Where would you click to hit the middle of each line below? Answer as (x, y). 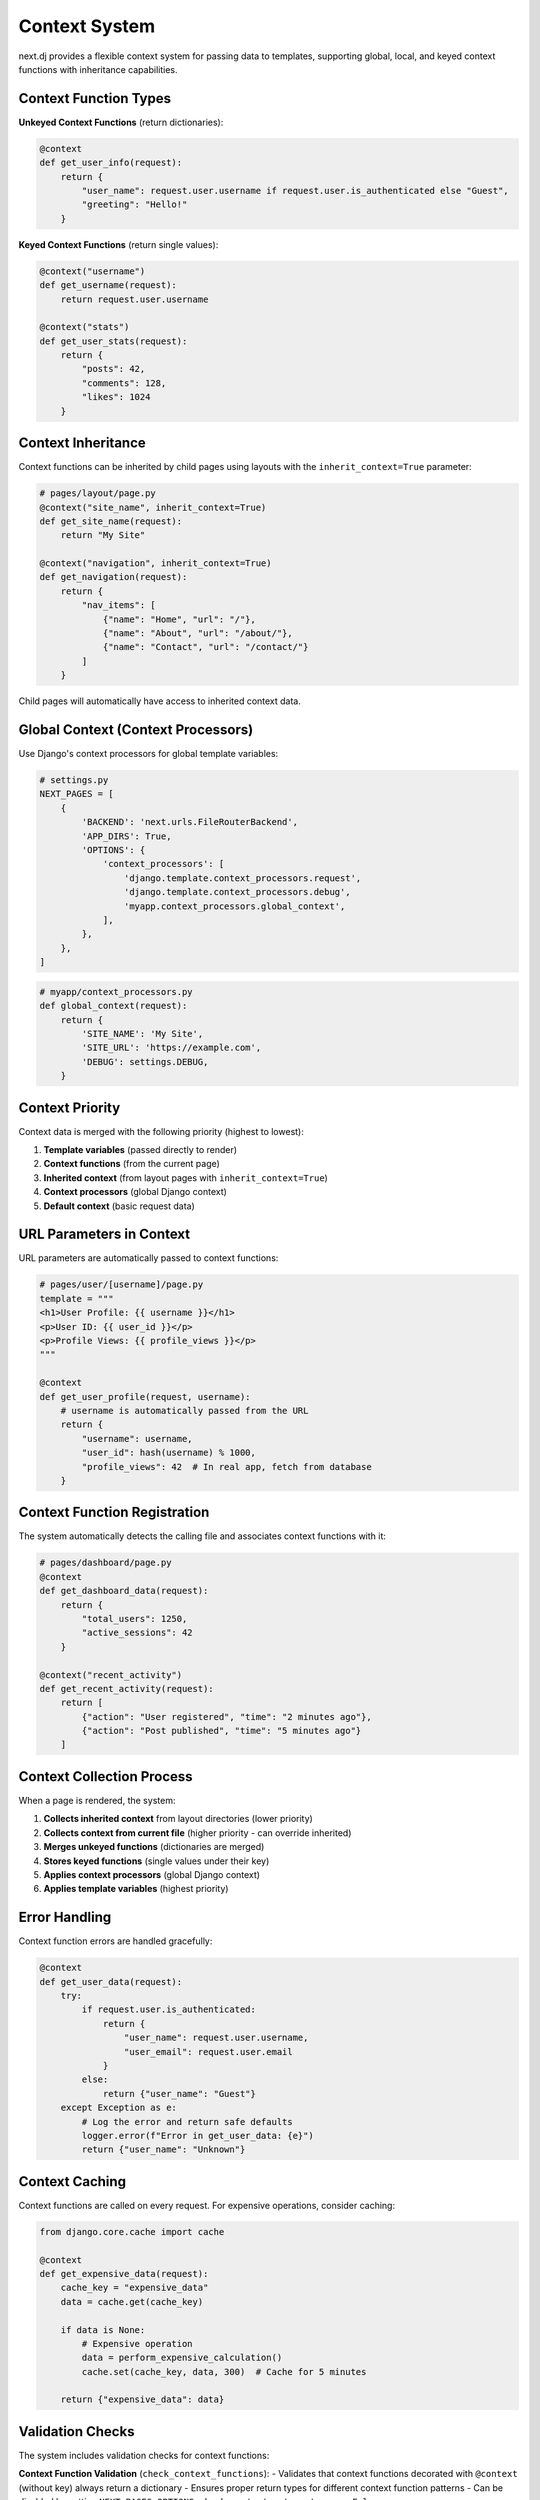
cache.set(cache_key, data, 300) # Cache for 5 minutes (224, 2371)
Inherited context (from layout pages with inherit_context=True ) (186, 1177)
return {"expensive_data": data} (142, 2399)
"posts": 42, (113, 369)
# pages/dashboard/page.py (105, 1563)
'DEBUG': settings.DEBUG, (145, 1061)
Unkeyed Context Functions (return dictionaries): (121, 122)
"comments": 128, (124, 383)
